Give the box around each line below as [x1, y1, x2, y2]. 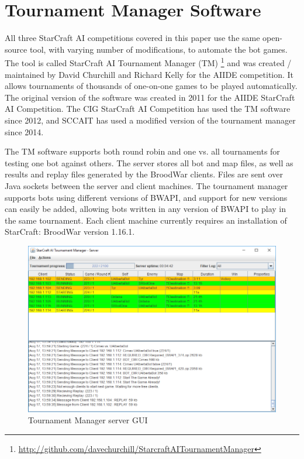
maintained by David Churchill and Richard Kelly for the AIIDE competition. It [5, 68, 294, 80]
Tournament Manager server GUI [28, 414, 148, 426]
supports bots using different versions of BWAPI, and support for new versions [5, 191, 288, 203]
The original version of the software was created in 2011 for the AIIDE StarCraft [5, 91, 295, 103]
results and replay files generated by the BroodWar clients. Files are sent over [5, 168, 283, 180]
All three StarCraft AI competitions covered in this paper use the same [5, 32, 260, 44]
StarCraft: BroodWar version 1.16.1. [5, 225, 135, 238]
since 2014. [5, 125, 44, 138]
